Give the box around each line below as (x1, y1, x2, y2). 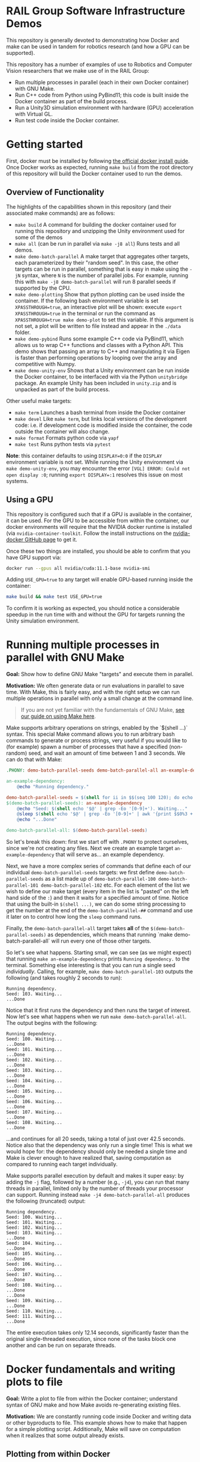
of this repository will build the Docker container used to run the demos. (6, 170, 183, 177)
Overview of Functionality (6, 187, 105, 197)
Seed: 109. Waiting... (6, 1298, 62, 1304)
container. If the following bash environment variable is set (14, 297, 159, 304)
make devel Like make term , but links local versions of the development (14, 415, 187, 422)
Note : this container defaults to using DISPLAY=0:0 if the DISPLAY (6, 452, 162, 459)
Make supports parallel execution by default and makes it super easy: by (6, 1172, 185, 1179)
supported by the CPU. (14, 284, 71, 292)
